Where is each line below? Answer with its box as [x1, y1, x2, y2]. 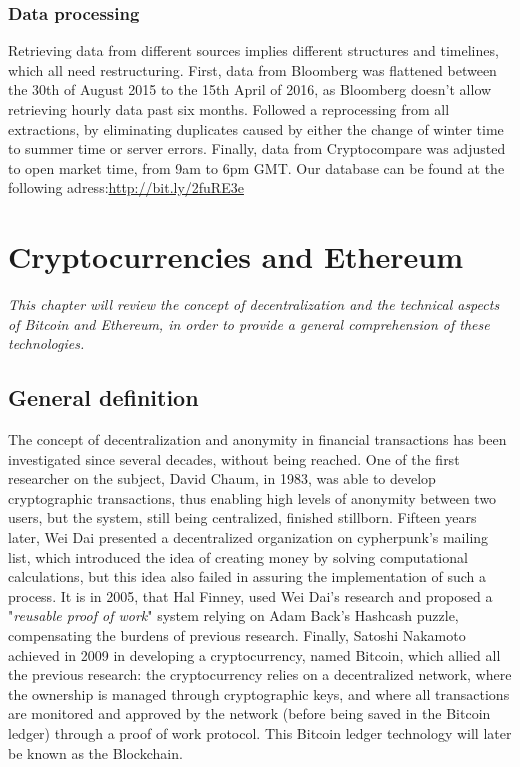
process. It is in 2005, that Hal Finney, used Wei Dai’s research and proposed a [8, 585, 493, 606]
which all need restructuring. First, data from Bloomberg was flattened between [8, 59, 497, 80]
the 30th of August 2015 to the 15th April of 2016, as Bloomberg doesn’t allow [8, 79, 492, 100]
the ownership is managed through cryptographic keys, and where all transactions [8, 683, 510, 704]
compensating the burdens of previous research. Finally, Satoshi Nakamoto [8, 625, 466, 646]
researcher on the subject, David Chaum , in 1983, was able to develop [8, 468, 436, 489]
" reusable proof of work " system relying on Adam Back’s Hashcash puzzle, [8, 605, 459, 626]
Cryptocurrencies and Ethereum [8, 236, 464, 277]
